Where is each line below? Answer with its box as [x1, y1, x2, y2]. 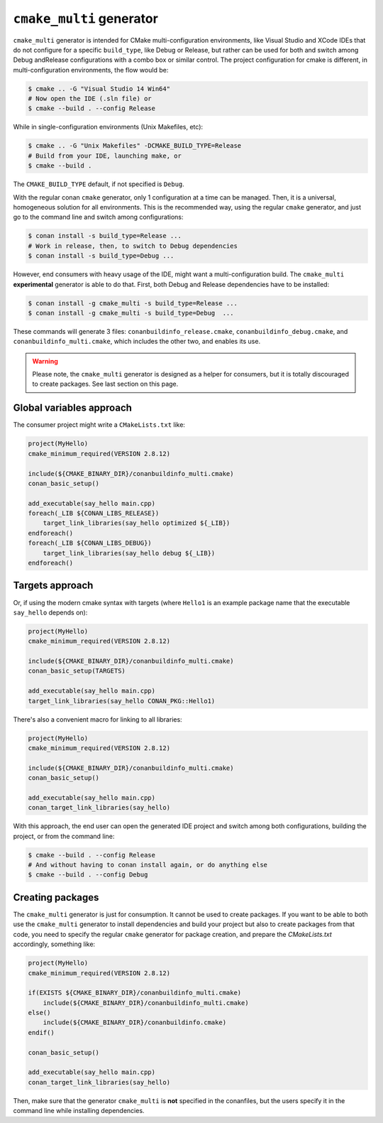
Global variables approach [13, 402, 133, 414]
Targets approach [13, 580, 94, 592]
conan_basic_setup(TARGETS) [28, 667, 126, 675]
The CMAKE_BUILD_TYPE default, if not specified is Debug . [13, 180, 184, 188]
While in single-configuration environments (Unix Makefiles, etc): [13, 123, 204, 131]
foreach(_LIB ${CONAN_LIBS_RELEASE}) [28, 509, 160, 518]
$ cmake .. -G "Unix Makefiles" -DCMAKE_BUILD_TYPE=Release [28, 142, 242, 150]
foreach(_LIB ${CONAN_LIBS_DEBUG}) [28, 539, 152, 547]
